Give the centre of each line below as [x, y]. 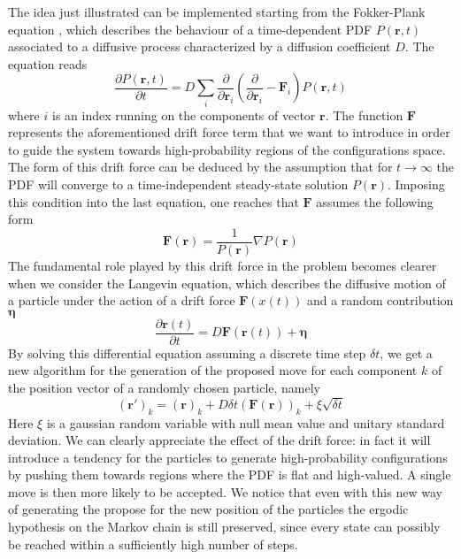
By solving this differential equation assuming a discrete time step [187, 352]
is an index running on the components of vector [184, 115]
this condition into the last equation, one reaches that [154, 201]
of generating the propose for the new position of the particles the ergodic [208, 509]
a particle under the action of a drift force [122, 300]
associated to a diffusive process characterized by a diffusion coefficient [200, 46]
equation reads [48, 63]
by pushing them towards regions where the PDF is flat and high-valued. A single [230, 475]
